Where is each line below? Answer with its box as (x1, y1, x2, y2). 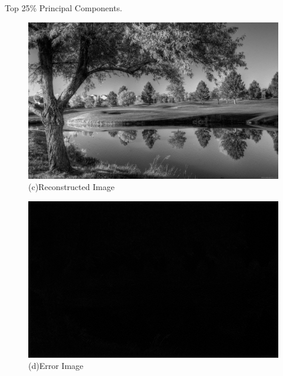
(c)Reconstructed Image (28, 181, 115, 193)
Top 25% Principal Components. (5, 2, 123, 14)
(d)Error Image (28, 359, 84, 372)
